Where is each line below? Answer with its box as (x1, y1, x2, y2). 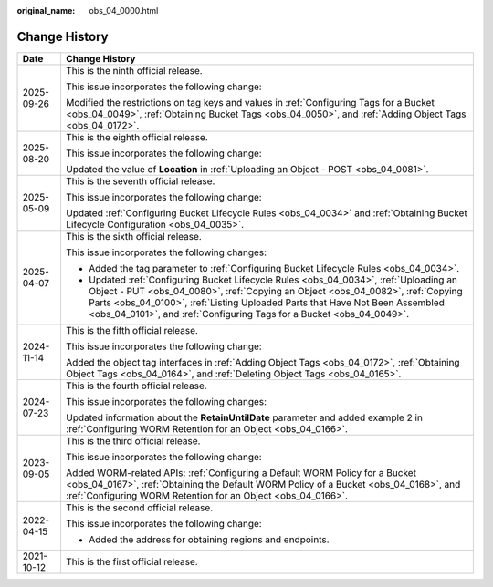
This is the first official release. (65, 555, 198, 568)
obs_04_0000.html (89, 5, 159, 15)
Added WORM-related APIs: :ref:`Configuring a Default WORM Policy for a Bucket (65, 466, 417, 479)
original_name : (16, 5, 76, 15)
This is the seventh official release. (65, 174, 215, 187)
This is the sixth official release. (65, 230, 203, 242)
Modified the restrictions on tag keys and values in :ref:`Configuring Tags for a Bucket (65, 96, 435, 108)
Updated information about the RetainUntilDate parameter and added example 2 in (65, 411, 424, 424)
